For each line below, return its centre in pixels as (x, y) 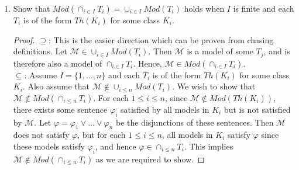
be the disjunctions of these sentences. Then (195, 122)
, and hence (116, 146)
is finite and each (264, 8)
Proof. (24, 39)
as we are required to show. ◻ (150, 159)
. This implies (209, 146)
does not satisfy (41, 135)
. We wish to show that (214, 86)
